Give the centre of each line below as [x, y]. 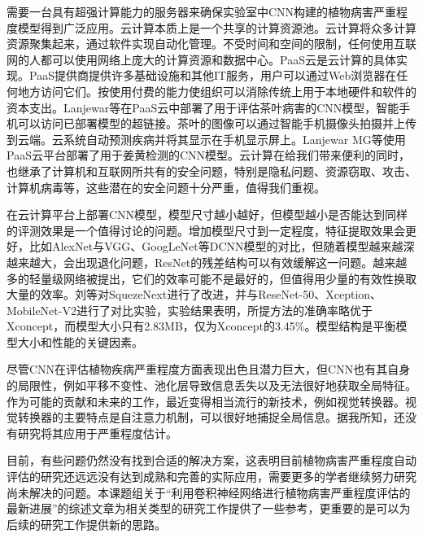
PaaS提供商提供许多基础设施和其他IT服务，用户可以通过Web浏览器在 [213, 75]
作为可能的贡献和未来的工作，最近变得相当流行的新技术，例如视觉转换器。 [206, 401]
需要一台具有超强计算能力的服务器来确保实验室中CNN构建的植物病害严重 [202, 11]
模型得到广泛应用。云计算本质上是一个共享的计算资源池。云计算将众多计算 [217, 27]
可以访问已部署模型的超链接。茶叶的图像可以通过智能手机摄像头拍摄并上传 [217, 123]
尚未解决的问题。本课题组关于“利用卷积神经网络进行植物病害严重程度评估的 [209, 492]
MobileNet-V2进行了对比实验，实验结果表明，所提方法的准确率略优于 [190, 310]
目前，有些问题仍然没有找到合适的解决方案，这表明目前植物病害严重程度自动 [211, 460]
